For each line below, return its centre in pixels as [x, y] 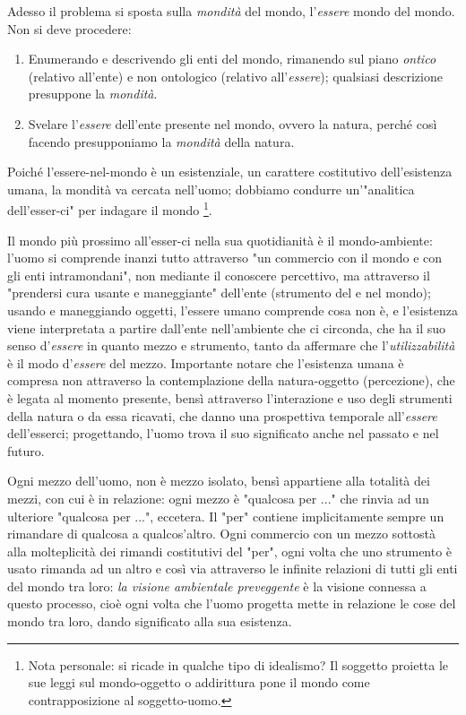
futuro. [26, 450]
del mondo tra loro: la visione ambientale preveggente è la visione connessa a [217, 586]
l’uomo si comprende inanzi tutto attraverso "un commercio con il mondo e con [225, 258]
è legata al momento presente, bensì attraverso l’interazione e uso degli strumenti [230, 397]
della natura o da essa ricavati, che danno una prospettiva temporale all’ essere [222, 415]
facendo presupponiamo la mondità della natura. [161, 141]
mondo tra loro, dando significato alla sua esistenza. [150, 621]
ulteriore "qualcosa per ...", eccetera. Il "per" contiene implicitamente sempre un [226, 516]
